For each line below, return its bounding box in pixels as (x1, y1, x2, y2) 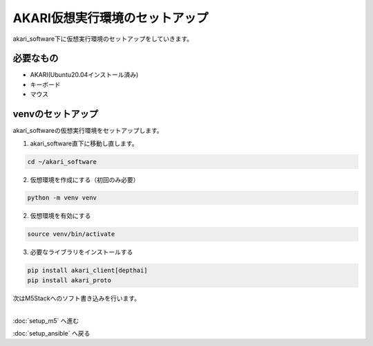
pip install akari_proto (27, 276, 112, 284)
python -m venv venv (27, 194, 97, 202)
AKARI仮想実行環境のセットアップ (12, 10, 209, 26)
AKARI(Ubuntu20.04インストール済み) (30, 71, 139, 79)
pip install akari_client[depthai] (27, 266, 148, 275)
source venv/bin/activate (27, 230, 115, 238)
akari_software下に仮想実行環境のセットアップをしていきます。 (12, 35, 193, 43)
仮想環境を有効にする (30, 212, 91, 220)
